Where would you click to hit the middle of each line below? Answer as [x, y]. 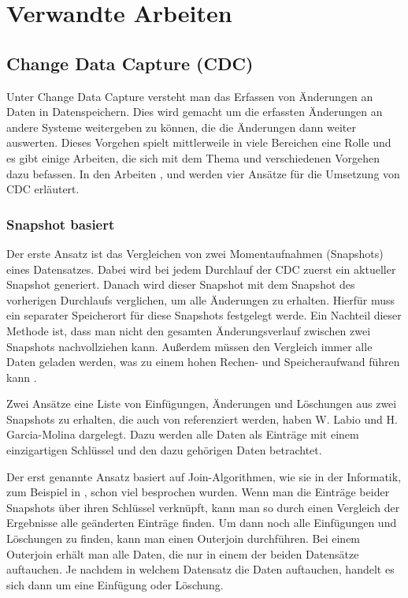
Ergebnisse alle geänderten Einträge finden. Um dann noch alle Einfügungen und [202, 523]
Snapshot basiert [61, 224]
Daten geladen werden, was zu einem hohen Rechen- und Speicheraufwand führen [203, 362]
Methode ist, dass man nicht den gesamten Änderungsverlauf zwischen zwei [189, 330]
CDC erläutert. [43, 189]
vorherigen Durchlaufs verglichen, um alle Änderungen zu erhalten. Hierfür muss [201, 299]
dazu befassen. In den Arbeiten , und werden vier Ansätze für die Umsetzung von [203, 173]
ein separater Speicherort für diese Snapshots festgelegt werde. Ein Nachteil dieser [204, 315]
